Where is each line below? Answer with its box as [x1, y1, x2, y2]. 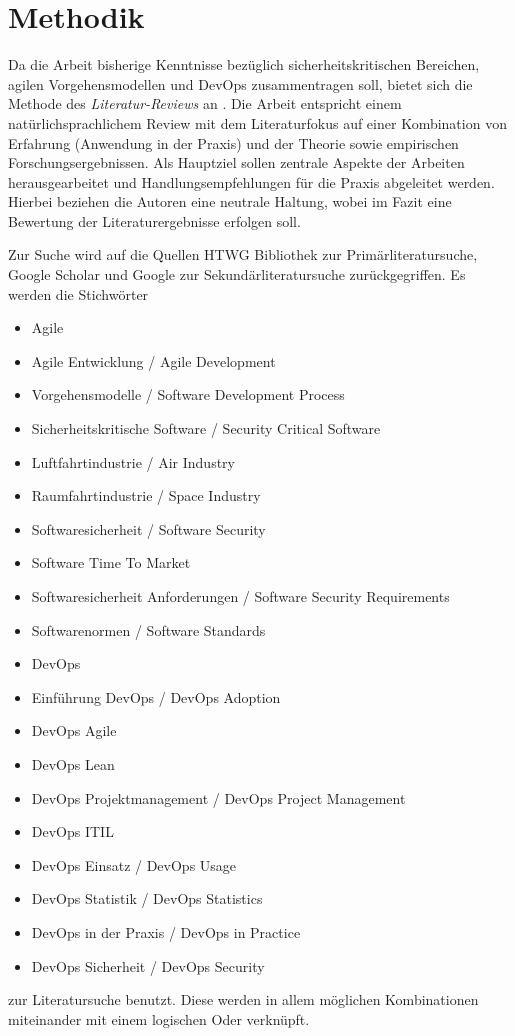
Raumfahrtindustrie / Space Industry [31, 485, 261, 506]
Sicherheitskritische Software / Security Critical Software [31, 418, 381, 439]
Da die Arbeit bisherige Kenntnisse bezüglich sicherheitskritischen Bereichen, [8, 54, 480, 75]
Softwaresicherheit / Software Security [31, 518, 266, 539]
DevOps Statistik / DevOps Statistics [31, 888, 263, 909]
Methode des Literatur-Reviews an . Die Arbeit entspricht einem [8, 93, 402, 114]
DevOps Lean [31, 753, 115, 774]
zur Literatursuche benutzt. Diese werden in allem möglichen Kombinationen [8, 989, 479, 1010]
